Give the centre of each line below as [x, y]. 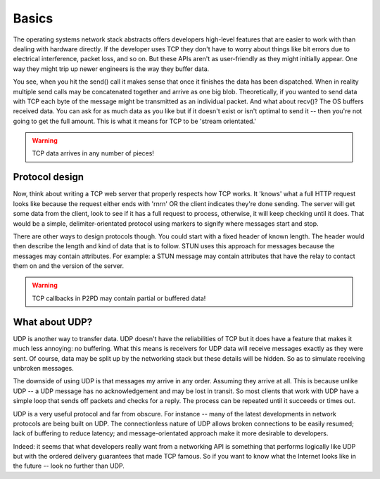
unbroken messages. [43, 368]
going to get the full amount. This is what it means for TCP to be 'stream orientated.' [135, 121]
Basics [33, 18]
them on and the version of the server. [69, 266]
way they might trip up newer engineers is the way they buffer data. [111, 69]
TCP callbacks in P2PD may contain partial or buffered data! [119, 298]
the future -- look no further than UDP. [69, 466]
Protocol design [49, 177]
